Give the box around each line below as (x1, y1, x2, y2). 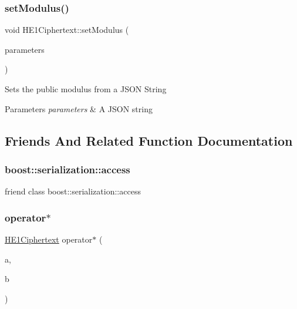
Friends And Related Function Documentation (5, 131, 293, 149)
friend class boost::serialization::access (5, 185, 141, 197)
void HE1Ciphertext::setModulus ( (5, 23, 129, 36)
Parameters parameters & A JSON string (5, 102, 153, 115)
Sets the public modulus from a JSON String (5, 83, 167, 95)
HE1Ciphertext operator (5, 233, 93, 245)
